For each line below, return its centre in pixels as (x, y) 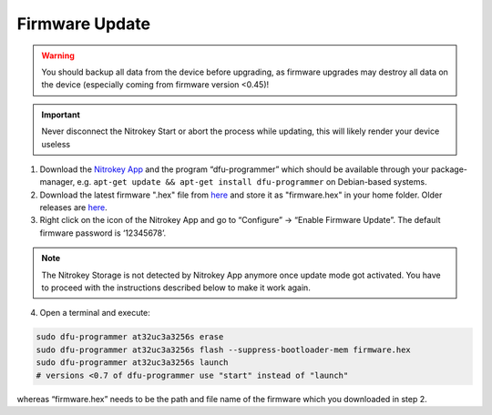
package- (450, 169)
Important (61, 115)
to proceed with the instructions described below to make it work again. (176, 288)
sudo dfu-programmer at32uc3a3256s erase (130, 337)
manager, (57, 182)
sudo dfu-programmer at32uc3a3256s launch (132, 363)
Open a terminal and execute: (95, 313)
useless (56, 144)
